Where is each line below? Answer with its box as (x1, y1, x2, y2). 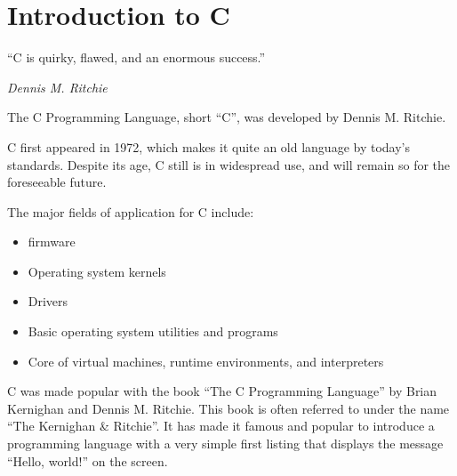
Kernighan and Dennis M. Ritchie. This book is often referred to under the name (7, 399, 450, 417)
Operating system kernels (28, 262, 166, 280)
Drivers (28, 292, 68, 311)
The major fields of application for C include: (7, 202, 254, 221)
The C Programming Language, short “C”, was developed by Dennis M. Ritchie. (7, 108, 446, 126)
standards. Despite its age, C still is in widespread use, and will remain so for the (7, 155, 451, 173)
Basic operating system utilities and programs (28, 322, 278, 341)
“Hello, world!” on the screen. (7, 451, 168, 470)
